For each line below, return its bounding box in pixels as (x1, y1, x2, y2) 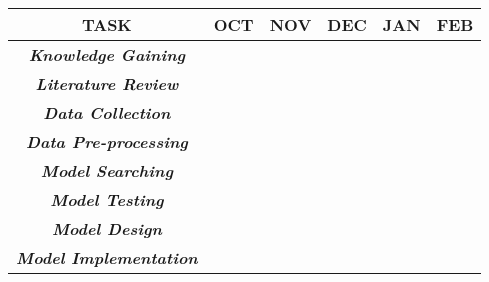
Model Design (51, 217, 162, 240)
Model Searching (40, 159, 173, 182)
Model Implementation (16, 246, 198, 269)
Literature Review (35, 72, 179, 95)
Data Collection (43, 101, 171, 124)
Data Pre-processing (25, 130, 188, 153)
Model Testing (50, 188, 164, 211)
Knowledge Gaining (28, 43, 186, 66)
